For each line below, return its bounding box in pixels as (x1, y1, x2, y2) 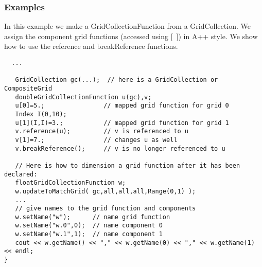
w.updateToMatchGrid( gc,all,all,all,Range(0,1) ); (15, 187, 196, 195)
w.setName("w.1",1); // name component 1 (15, 230, 163, 238)
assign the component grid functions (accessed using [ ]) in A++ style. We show (4, 30, 258, 41)
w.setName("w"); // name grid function (15, 213, 170, 221)
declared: (4, 170, 38, 178)
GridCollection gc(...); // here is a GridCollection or (15, 76, 218, 84)
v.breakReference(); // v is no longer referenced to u (15, 145, 225, 152)
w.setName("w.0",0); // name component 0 (15, 222, 163, 229)
